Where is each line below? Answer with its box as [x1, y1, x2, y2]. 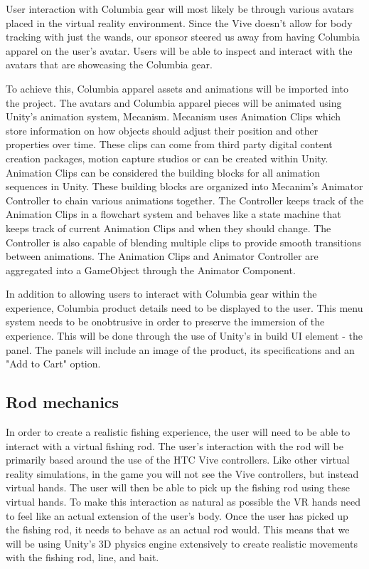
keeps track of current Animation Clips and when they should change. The [6, 220, 331, 235]
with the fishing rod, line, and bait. [6, 550, 159, 565]
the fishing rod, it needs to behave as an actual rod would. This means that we [6, 522, 350, 537]
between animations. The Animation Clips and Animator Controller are [6, 249, 319, 263]
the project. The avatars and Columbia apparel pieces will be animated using [6, 95, 342, 110]
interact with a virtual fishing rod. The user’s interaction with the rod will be [6, 438, 343, 453]
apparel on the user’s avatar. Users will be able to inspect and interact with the [6, 43, 353, 58]
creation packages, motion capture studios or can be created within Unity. [6, 150, 328, 165]
